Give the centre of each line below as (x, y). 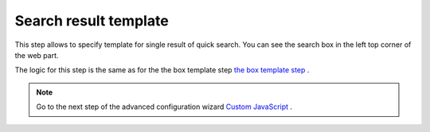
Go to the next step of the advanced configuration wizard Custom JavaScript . (164, 107)
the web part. (37, 55)
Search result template (92, 21)
